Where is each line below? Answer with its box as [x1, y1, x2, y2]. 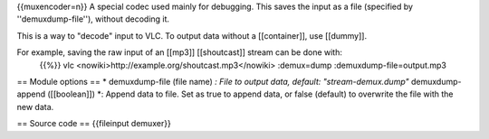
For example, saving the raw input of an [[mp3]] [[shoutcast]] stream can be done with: [16, 47, 343, 58]
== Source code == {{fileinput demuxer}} [16, 118, 171, 129]
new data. [16, 101, 54, 112]
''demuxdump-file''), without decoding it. [16, 14, 170, 24]
